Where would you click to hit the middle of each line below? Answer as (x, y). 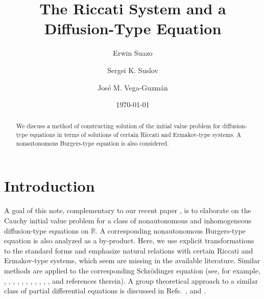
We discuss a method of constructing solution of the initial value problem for (118, 126)
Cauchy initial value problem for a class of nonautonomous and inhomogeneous (128, 220)
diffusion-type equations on (46, 230)
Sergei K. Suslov (133, 70)
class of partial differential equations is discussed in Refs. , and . (105, 291)
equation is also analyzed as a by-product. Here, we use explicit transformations (129, 240)
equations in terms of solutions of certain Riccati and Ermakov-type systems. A (136, 135)
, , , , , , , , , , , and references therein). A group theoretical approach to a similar (131, 280)
